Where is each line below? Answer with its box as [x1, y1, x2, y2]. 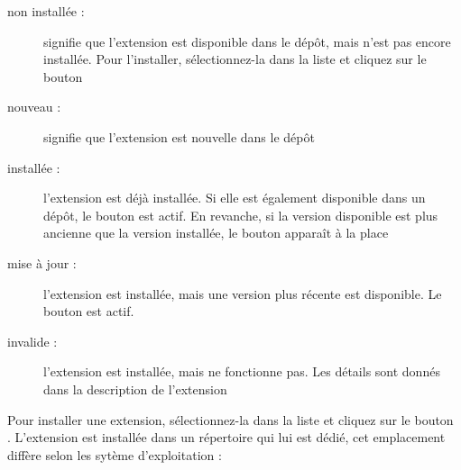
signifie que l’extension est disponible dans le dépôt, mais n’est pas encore [43, 32, 451, 50]
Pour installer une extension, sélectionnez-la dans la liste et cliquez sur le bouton [7, 410, 454, 429]
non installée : [7, 2, 85, 20]
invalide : [7, 331, 58, 350]
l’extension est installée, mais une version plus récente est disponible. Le [43, 284, 442, 303]
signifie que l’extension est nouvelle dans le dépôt [43, 127, 315, 146]
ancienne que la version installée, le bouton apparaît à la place [43, 223, 389, 242]
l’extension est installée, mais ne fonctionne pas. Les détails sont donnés [43, 362, 440, 381]
